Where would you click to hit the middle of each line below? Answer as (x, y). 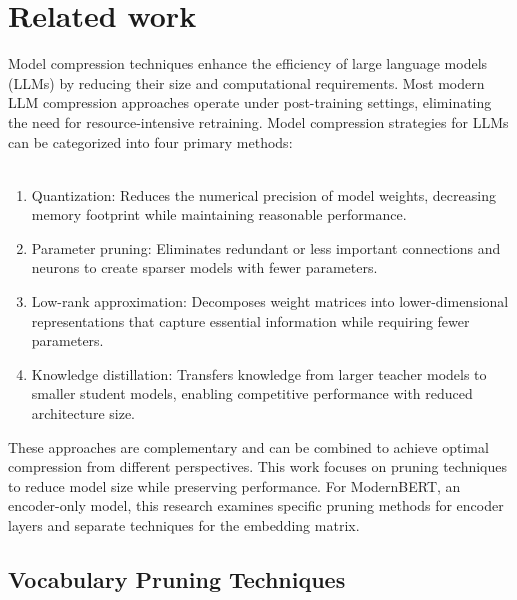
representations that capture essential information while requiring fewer (250, 320)
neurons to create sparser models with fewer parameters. (204, 267)
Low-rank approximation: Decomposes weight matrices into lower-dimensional (270, 301)
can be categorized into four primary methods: (150, 141)
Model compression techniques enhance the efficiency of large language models (248, 63)
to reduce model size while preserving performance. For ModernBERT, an (234, 485)
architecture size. (83, 413)
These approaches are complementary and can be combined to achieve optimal (248, 446)
